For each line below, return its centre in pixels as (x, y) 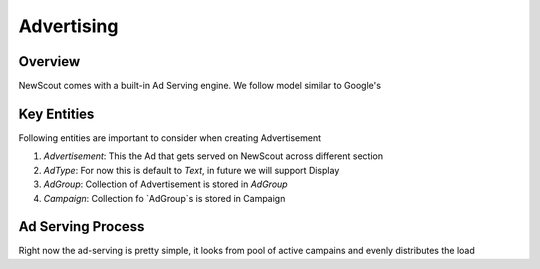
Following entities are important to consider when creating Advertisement (170, 137)
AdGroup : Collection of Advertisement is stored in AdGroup (166, 184)
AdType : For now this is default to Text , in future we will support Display (191, 170)
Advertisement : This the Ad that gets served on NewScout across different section (213, 156)
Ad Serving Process (81, 226)
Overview (49, 61)
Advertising (68, 26)
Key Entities (56, 113)
